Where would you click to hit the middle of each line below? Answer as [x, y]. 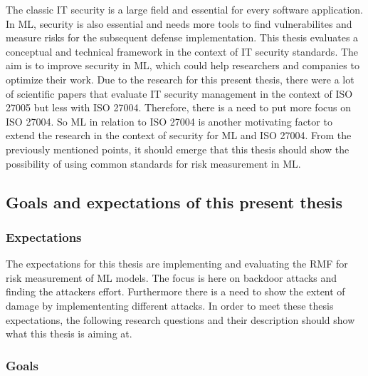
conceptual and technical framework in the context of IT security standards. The [182, 51]
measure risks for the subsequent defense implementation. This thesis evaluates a [182, 37]
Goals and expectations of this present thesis [174, 202]
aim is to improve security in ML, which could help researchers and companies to [183, 65]
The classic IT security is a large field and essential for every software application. [184, 9]
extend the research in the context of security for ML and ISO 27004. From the [179, 135]
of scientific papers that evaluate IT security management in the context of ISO [179, 93]
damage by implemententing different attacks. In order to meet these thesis [170, 305]
